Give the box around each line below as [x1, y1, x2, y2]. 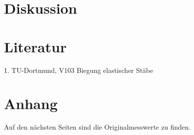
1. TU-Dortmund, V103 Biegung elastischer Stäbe [4, 65, 153, 75]
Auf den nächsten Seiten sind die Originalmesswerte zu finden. [4, 122, 191, 132]
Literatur [4, 36, 67, 56]
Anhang [4, 93, 58, 113]
